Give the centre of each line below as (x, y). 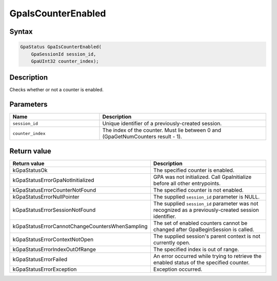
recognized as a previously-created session (206, 210)
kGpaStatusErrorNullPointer (46, 196)
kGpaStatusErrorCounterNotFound (54, 190)
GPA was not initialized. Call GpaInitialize (202, 177)
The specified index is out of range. (196, 249)
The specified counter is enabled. (194, 170)
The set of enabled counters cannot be (200, 223)
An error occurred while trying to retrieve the (207, 256)
